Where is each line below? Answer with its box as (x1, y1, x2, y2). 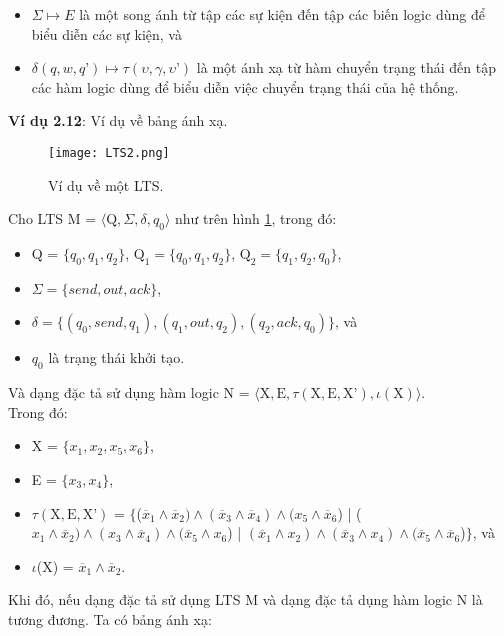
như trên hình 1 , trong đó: (175, 208, 337, 229)
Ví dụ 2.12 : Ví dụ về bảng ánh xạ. (8, 110, 228, 131)
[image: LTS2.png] (48, 145, 170, 160)
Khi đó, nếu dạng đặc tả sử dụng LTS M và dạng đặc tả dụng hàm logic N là (8, 589, 483, 610)
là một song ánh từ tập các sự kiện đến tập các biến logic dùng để (79, 4, 485, 24)
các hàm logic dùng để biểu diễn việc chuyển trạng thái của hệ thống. (31, 76, 459, 97)
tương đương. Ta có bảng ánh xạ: (8, 608, 212, 629)
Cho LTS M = (8, 208, 97, 229)
